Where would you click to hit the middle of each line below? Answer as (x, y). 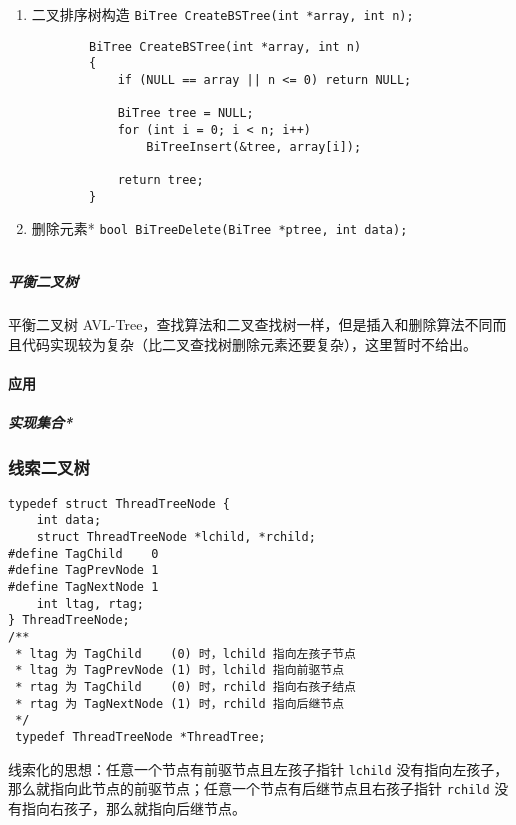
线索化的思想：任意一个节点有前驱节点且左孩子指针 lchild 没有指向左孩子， (258, 768)
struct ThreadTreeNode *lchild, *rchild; (176, 536)
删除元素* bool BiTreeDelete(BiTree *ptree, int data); (219, 228)
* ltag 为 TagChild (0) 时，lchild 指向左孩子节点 (186, 653)
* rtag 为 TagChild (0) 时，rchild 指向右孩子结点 (186, 686)
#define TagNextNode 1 (83, 586)
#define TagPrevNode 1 (83, 570)
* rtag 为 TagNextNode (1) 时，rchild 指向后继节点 (180, 703)
